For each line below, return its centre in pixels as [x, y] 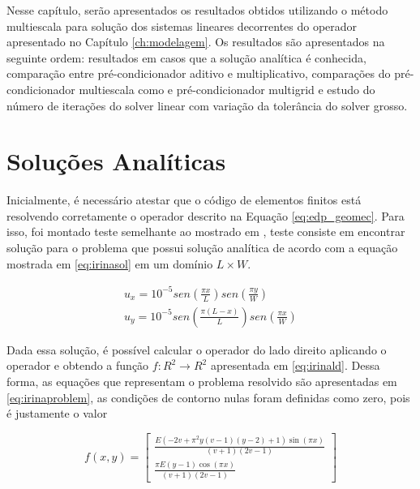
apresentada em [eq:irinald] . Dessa [295, 365]
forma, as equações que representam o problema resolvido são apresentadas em [202, 381]
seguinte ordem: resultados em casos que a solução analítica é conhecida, [186, 57]
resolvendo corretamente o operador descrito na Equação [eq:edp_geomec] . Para [206, 215]
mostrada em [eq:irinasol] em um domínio [110, 263]
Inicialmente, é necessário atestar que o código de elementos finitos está [184, 200]
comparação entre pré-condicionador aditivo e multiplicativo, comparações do [199, 73]
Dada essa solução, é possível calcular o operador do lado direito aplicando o [197, 349]
